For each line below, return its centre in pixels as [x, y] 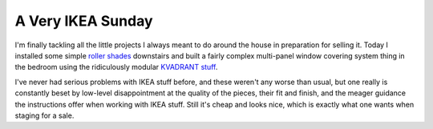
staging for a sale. [45, 115]
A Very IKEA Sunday [84, 21]
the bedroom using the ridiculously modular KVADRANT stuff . [116, 67]
